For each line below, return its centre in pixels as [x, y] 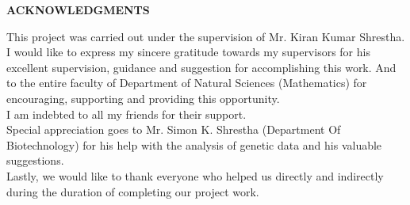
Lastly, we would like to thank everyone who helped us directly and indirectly [195, 175]
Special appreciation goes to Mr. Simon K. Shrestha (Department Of [174, 129]
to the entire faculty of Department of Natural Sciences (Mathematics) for [187, 83]
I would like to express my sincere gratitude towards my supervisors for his [188, 52]
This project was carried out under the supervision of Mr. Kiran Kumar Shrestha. [206, 36]
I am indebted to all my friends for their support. [126, 114]
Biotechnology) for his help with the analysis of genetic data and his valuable [194, 144]
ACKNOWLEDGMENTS [78, 9]
